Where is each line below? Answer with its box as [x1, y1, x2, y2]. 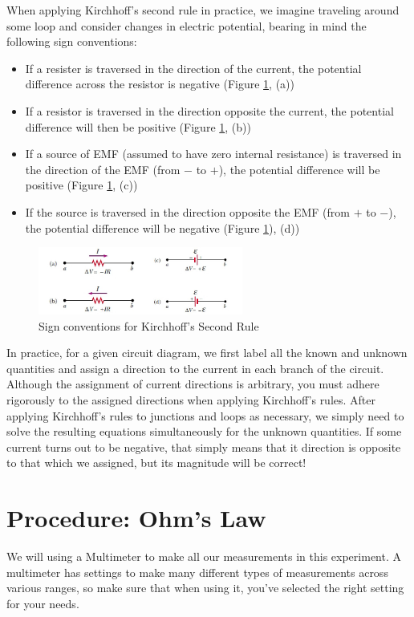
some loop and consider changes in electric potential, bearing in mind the [6, 17, 367, 34]
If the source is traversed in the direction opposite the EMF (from [25, 203, 350, 220]
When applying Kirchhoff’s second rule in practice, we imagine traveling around [6, 2, 400, 18]
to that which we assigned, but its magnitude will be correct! [6, 454, 306, 471]
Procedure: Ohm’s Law [6, 501, 266, 534]
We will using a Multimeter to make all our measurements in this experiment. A [6, 548, 401, 565]
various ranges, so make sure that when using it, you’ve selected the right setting [6, 579, 404, 596]
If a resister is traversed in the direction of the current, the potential [25, 59, 362, 76]
